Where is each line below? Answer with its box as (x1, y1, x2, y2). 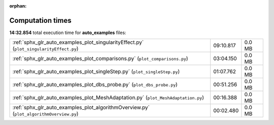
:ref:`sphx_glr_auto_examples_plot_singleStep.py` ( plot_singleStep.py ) (12, 68, 180, 75)
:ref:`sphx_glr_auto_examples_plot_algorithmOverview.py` (12, 104, 150, 111)
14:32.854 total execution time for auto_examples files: (9, 29, 126, 36)
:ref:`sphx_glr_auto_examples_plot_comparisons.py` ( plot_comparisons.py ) (12, 55, 188, 62)
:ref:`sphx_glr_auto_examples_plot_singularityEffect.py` (12, 39, 144, 46)
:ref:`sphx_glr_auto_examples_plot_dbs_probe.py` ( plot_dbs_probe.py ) (12, 81, 178, 88)
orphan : (9, 3, 27, 9)
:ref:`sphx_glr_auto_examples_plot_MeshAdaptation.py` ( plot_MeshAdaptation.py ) (12, 94, 204, 101)
